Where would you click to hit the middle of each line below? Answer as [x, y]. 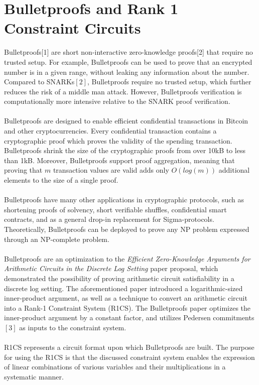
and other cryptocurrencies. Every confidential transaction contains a [110, 131]
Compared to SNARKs [39, 82]
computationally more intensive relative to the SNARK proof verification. [117, 101]
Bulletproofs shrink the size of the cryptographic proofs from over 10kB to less [125, 150]
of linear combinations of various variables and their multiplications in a [115, 367]
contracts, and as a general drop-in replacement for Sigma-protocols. [109, 219]
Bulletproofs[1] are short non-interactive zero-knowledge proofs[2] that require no [128, 52]
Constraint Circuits [73, 28]
